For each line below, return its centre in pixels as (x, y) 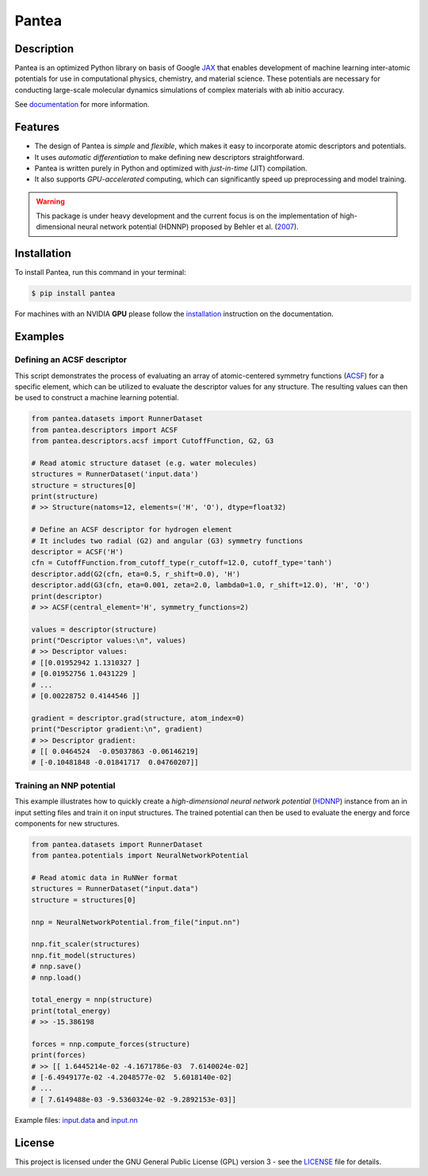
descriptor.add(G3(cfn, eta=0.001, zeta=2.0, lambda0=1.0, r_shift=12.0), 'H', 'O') (201, 585)
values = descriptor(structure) (94, 629)
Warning (50, 201)
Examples (40, 337)
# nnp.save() (57, 966)
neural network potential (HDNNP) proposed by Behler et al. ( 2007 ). (188, 227)
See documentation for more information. (82, 105)
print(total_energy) (71, 1011)
